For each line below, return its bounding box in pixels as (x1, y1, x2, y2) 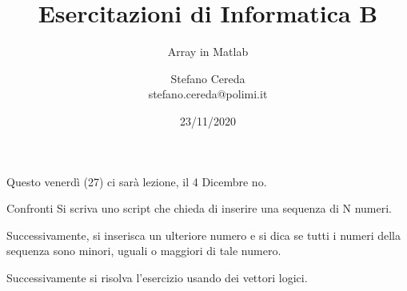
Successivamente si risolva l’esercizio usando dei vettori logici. (6, 269, 308, 285)
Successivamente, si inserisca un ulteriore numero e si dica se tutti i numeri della (6, 226, 401, 243)
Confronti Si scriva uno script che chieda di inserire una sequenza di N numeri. (6, 200, 393, 217)
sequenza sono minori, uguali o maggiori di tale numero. (6, 242, 281, 259)
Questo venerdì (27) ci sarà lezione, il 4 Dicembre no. (6, 173, 267, 189)
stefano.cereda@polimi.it (148, 86, 268, 102)
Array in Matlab (167, 43, 249, 60)
